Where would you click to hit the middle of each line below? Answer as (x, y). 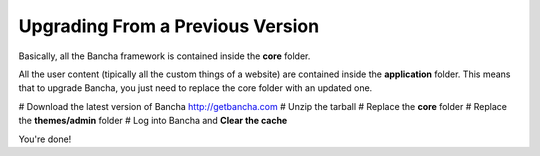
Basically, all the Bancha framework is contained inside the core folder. (164, 56)
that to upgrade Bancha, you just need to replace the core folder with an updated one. (195, 88)
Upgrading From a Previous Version (169, 26)
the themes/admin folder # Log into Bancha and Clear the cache (153, 121)
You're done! (45, 139)
